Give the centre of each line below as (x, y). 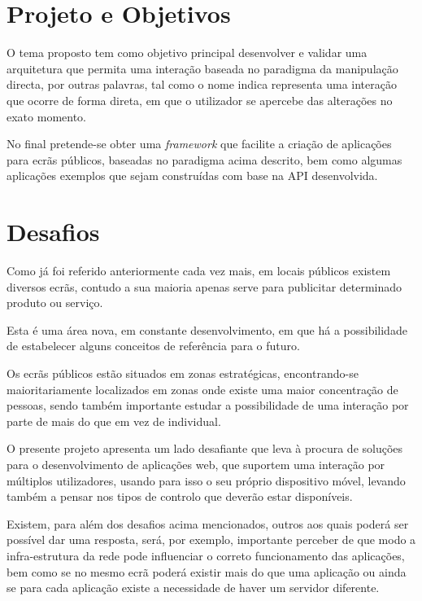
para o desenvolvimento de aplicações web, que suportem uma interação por (196, 464)
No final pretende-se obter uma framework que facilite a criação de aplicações (199, 144)
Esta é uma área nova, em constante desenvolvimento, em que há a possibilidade (207, 329)
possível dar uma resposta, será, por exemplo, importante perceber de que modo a (211, 540)
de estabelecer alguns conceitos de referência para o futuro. (153, 346)
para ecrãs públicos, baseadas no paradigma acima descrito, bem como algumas (204, 159)
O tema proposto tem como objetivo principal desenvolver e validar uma (187, 53)
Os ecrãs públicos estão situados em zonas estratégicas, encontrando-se (183, 373)
